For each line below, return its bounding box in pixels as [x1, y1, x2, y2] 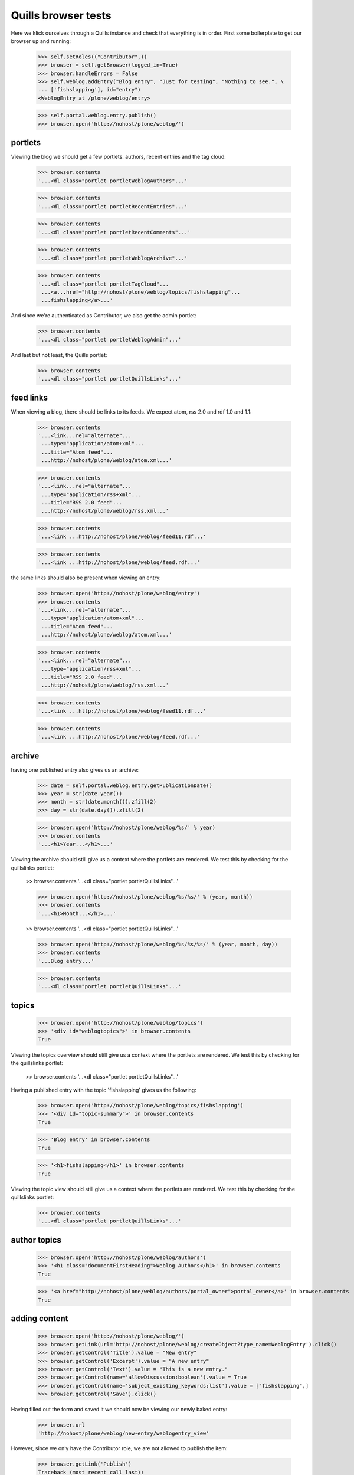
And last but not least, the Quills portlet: [11, 351, 107, 358]
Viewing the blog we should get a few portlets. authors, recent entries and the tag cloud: [11, 153, 227, 160]
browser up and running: [11, 37, 71, 44]
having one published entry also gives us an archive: [11, 766, 139, 773]
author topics [11, 1235, 61, 1245]
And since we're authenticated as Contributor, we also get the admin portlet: [11, 312, 197, 319]
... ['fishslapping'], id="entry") [38, 86, 141, 93]
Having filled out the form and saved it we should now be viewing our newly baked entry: [11, 1406, 227, 1413]
